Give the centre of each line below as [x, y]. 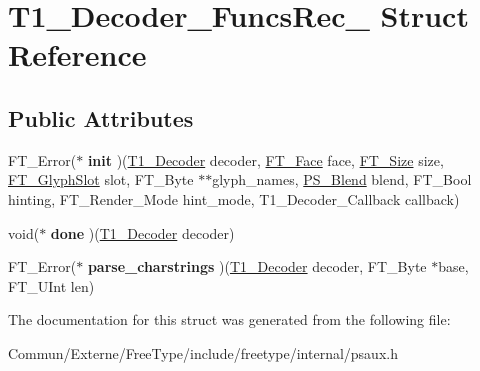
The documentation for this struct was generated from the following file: [229, 319]
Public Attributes [101, 117]
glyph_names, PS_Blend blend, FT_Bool [342, 179]
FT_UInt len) [51, 285]
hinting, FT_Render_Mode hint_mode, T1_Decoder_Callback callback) [234, 198]
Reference [77, 54]
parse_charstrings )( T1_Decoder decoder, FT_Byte [257, 266]
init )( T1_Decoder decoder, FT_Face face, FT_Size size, [265, 159]
